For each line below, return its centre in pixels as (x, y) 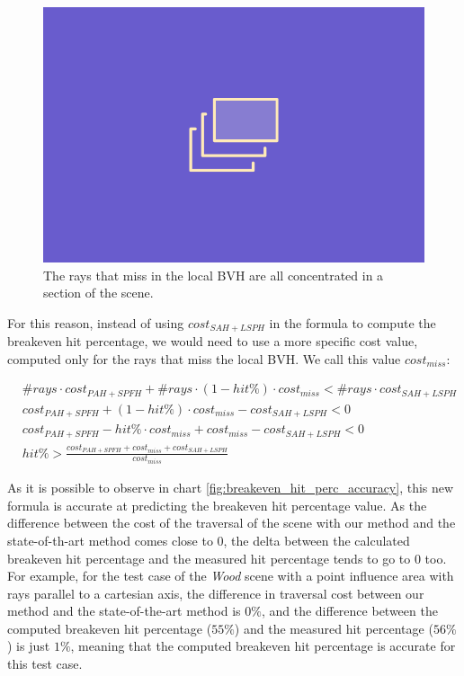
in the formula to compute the (352, 322)
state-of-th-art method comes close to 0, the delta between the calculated (209, 540)
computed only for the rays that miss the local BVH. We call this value (204, 358)
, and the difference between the (349, 611)
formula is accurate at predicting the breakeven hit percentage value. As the (217, 505)
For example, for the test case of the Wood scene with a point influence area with (231, 576)
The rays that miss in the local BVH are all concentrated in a (214, 275)
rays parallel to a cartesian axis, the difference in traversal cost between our (216, 593)
